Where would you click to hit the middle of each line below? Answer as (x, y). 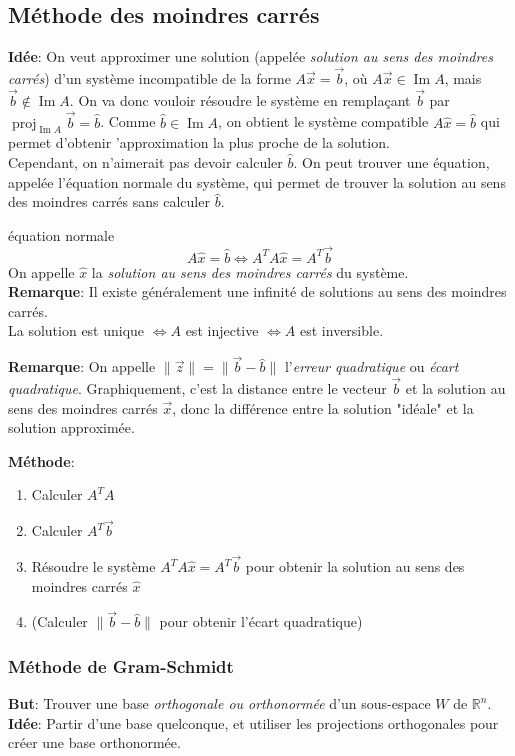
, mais (463, 78)
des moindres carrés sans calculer (109, 201)
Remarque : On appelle (82, 366)
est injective (222, 330)
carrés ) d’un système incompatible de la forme (149, 78)
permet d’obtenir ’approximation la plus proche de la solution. (199, 142)
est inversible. (342, 330)
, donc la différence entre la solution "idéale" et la (323, 407)
